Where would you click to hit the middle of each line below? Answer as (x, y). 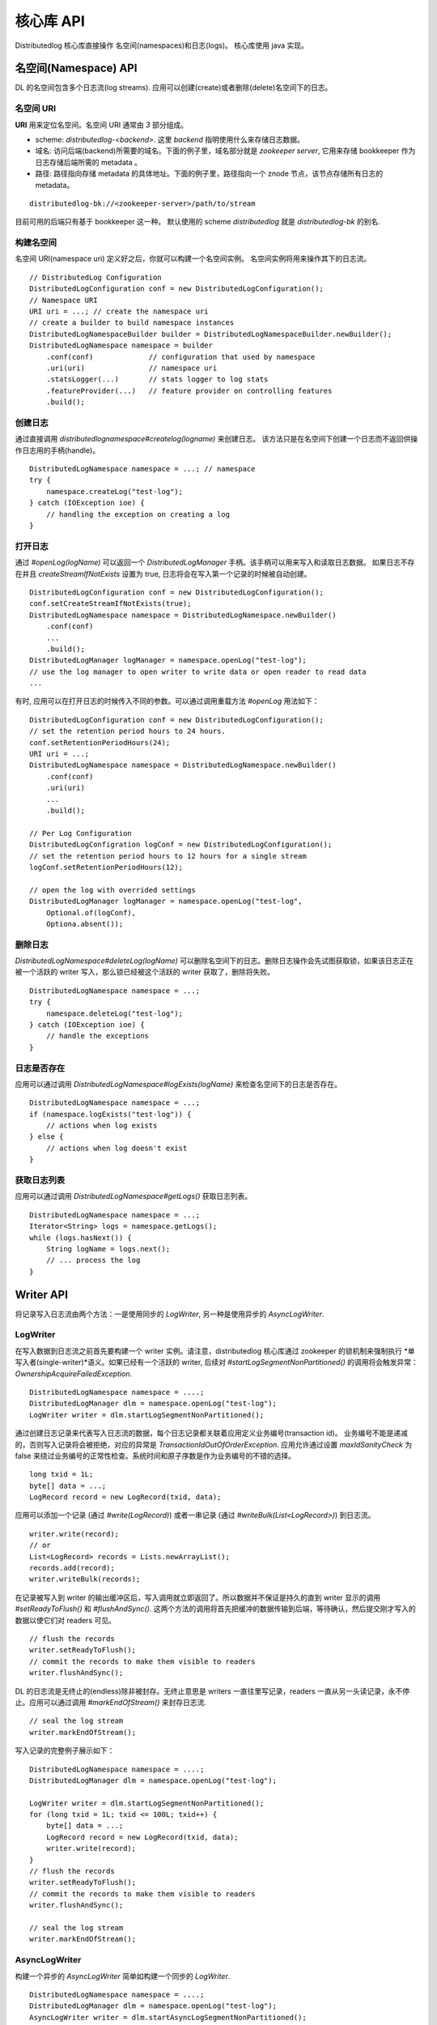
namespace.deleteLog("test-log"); (115, 1013)
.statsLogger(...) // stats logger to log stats (157, 379)
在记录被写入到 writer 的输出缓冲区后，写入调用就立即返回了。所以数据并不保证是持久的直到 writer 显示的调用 (198, 1597)
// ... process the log (93, 1260)
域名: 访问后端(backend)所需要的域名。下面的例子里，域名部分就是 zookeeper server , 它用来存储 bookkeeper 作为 (225, 151)
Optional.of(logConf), (91, 912)
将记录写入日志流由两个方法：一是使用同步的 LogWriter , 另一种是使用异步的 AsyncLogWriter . (170, 1314)
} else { (47, 1137)
